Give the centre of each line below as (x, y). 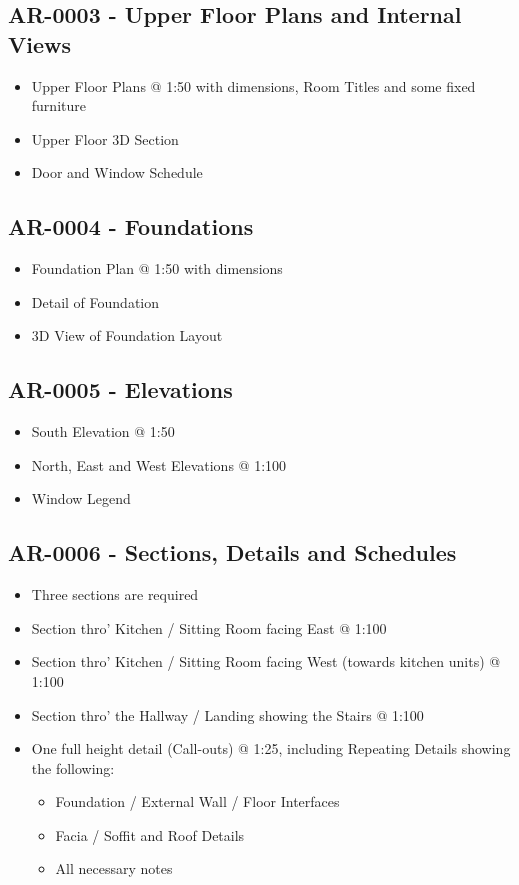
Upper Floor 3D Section (105, 138)
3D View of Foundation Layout (127, 335)
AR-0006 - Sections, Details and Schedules (232, 552)
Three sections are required (115, 594)
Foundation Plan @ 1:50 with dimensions (157, 268)
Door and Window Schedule (117, 172)
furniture (58, 105)
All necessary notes (114, 868)
